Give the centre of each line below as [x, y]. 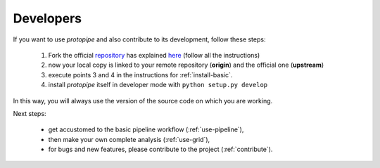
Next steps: [30, 113]
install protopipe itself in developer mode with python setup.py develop [158, 85]
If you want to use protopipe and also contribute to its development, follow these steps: [139, 39]
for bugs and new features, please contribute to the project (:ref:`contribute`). [160, 149]
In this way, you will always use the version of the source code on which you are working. [143, 101]
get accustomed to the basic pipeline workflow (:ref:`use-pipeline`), [146, 129]
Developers [47, 18]
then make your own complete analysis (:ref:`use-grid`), [129, 139]
